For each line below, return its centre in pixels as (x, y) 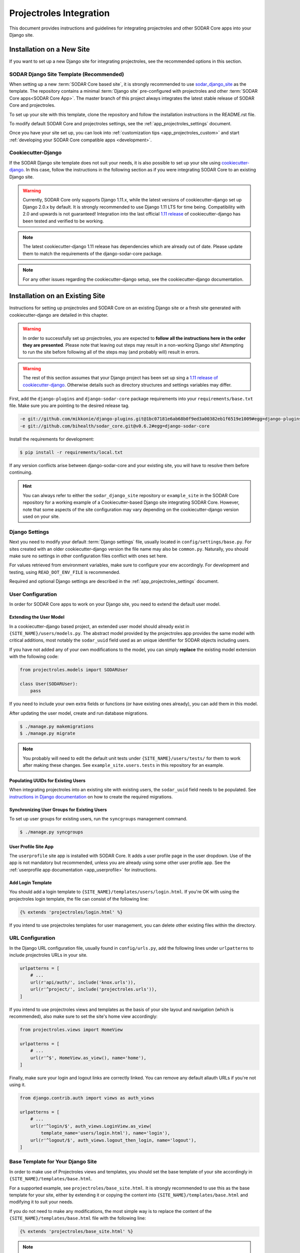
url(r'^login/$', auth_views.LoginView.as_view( (91, 1126)
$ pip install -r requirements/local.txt (71, 452)
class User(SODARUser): (49, 684)
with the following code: (34, 657)
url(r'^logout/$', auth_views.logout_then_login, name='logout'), (113, 1140)
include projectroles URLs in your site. (48, 955)
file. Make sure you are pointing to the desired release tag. (69, 405)
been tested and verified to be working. (63, 221)
